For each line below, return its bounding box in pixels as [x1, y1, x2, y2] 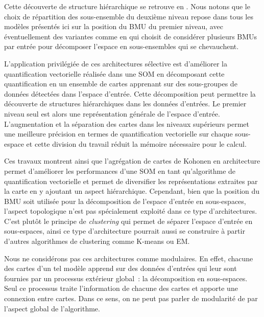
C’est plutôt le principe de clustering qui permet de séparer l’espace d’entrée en [4, 215, 253, 226]
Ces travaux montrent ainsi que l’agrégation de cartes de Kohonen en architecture [4, 155, 260, 166]
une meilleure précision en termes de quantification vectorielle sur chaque [4, 128, 233, 139]
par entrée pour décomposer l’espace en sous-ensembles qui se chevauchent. [4, 41, 239, 52]
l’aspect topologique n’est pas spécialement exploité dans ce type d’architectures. [4, 206, 257, 216]
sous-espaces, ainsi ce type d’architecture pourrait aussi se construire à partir [4, 225, 245, 236]
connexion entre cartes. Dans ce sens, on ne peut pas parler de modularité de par [4, 293, 258, 304]
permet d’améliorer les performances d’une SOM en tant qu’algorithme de [4, 165, 236, 176]
